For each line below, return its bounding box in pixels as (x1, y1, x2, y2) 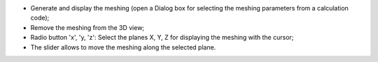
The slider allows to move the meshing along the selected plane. (30, 42, 216, 52)
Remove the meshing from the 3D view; (30, 23, 145, 31)
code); (30, 14, 50, 22)
